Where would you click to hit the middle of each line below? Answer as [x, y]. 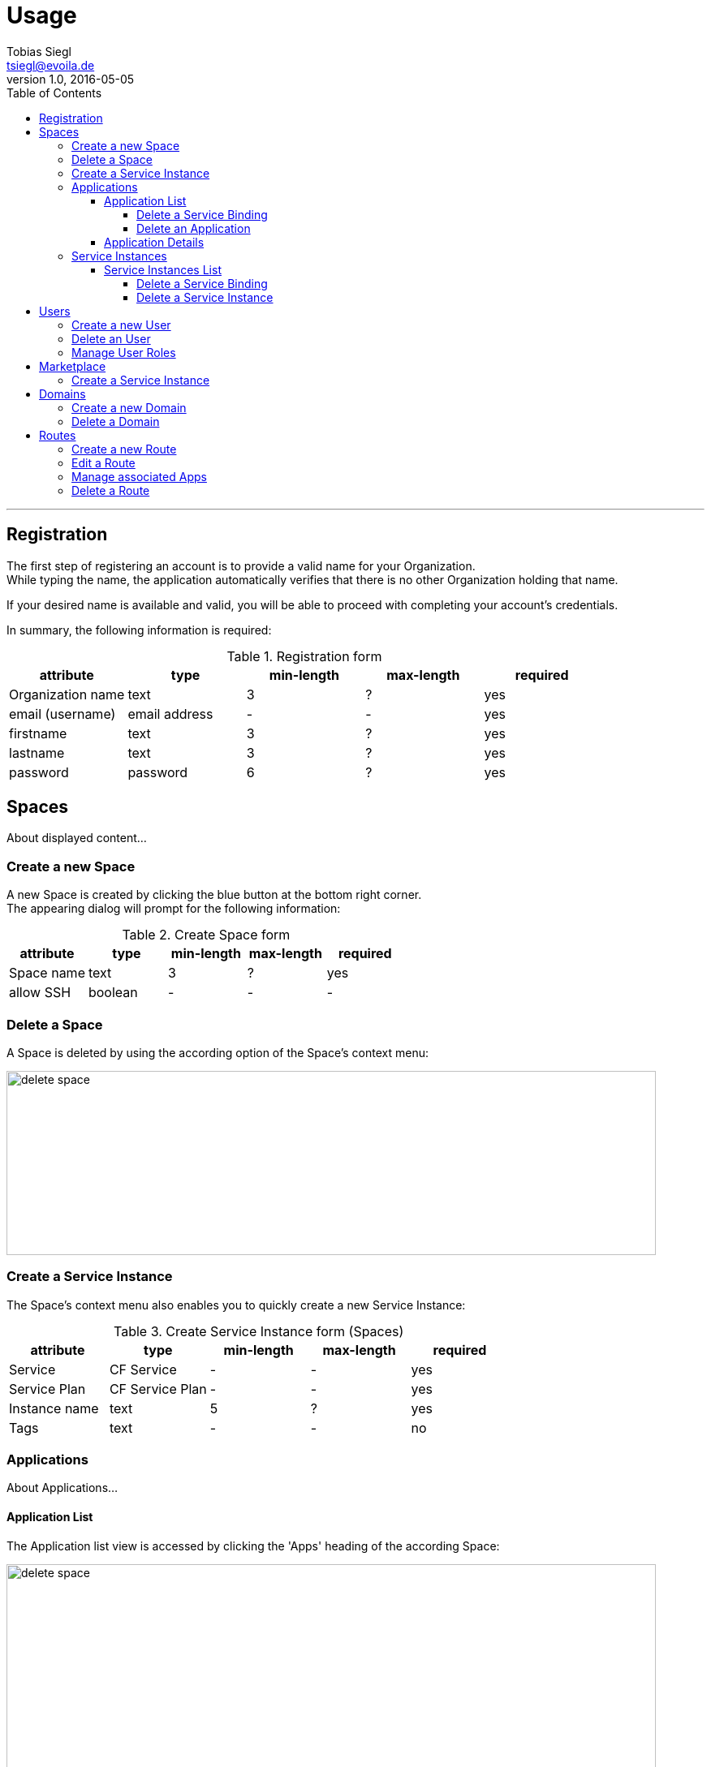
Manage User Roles [124, 352]
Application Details [154, 242]
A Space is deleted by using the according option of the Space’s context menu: [218, 1052]
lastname [37, 752]
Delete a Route [111, 490]
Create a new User [121, 325]
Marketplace [73, 366]
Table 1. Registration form [304, 656]
